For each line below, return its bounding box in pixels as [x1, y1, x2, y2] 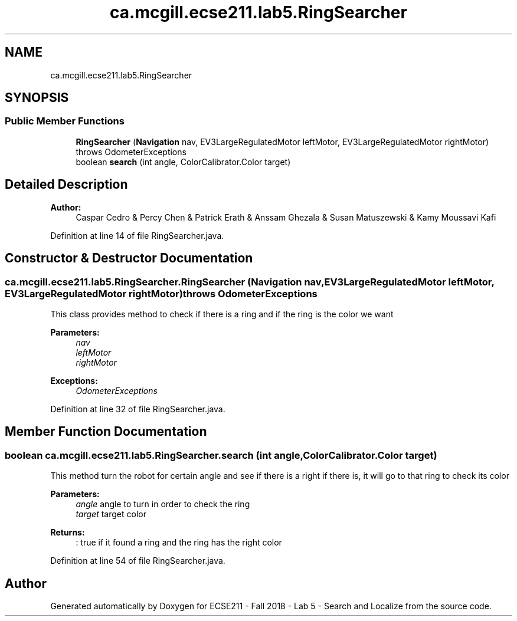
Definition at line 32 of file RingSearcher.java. [50, 403, 225, 414]
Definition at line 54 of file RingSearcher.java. [50, 556, 225, 566]
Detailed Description [5, 177, 128, 192]
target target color [76, 509, 146, 520]
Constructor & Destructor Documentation [5, 251, 253, 266]
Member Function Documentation [5, 424, 207, 439]
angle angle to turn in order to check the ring [76, 499, 250, 510]
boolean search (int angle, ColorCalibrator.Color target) [76, 156, 291, 167]
